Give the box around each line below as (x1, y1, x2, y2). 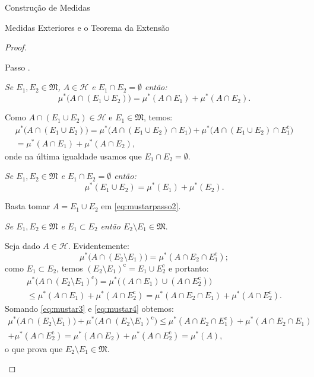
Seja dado (5, 239, 40, 252)
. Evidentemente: (68, 239, 129, 252)
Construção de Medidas (5, 1, 90, 13)
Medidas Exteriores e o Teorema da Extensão (5, 21, 170, 33)
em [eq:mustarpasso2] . (101, 200, 181, 212)
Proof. (5, 41, 27, 53)
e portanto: (168, 261, 209, 274)
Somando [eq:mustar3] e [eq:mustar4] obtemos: (5, 302, 175, 314)
